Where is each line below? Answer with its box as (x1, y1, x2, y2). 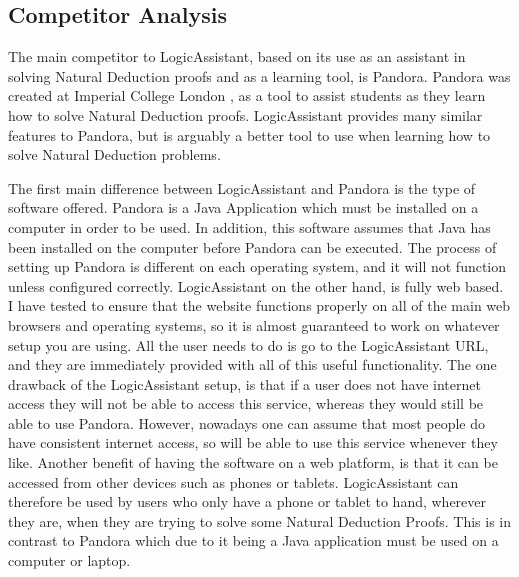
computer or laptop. (8, 550, 131, 571)
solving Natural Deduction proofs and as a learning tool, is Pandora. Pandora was (8, 65, 511, 86)
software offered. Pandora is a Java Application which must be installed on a (8, 197, 479, 218)
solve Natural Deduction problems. (8, 144, 221, 165)
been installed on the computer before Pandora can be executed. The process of (8, 236, 497, 257)
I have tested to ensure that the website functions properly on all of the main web (8, 295, 511, 316)
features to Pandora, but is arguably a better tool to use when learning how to (8, 124, 491, 145)
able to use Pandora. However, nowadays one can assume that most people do (8, 412, 485, 433)
